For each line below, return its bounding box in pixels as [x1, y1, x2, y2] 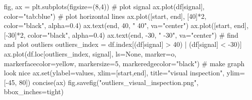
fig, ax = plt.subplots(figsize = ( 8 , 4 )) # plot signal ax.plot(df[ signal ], [4, 1, 205, 11]
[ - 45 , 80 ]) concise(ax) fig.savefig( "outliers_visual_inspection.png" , [4, 77, 199, 87]
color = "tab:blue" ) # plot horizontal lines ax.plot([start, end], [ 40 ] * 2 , [4, 11, 206, 21]
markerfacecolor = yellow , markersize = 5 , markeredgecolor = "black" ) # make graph [4, 58, 245, 68]
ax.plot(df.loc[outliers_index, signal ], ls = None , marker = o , [4, 48, 177, 58]
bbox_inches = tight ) [4, 86, 64, 97]
